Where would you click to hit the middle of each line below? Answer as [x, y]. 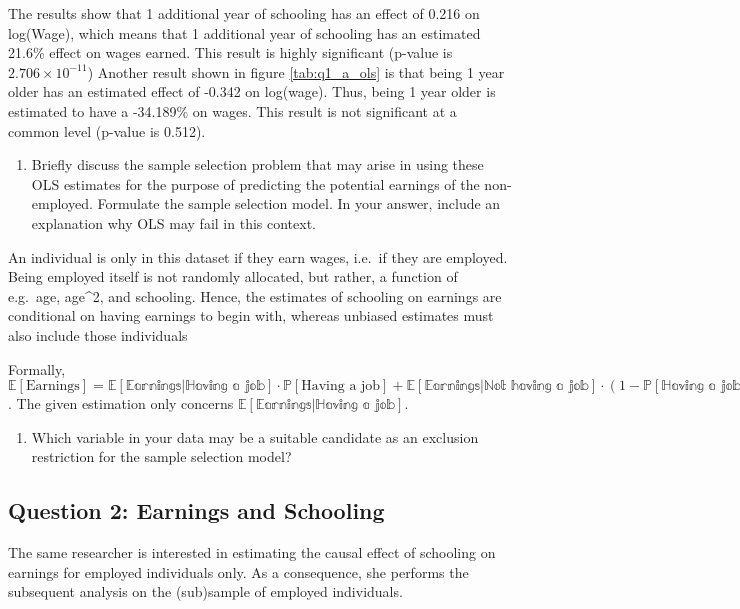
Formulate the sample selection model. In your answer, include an [299, 203]
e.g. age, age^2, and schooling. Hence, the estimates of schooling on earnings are [255, 295]
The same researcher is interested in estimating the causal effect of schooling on [252, 552]
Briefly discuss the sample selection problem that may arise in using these [257, 164]
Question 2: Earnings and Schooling [196, 510]
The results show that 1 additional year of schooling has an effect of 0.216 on [244, 13]
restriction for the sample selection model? [161, 456]
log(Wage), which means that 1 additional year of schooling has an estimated [244, 32]
